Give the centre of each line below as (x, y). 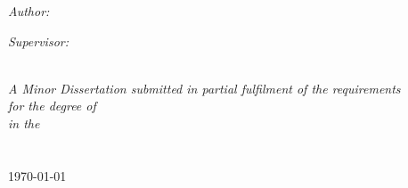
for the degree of (52, 106)
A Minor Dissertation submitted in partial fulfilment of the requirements (204, 88)
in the (24, 123)
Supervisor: (38, 41)
